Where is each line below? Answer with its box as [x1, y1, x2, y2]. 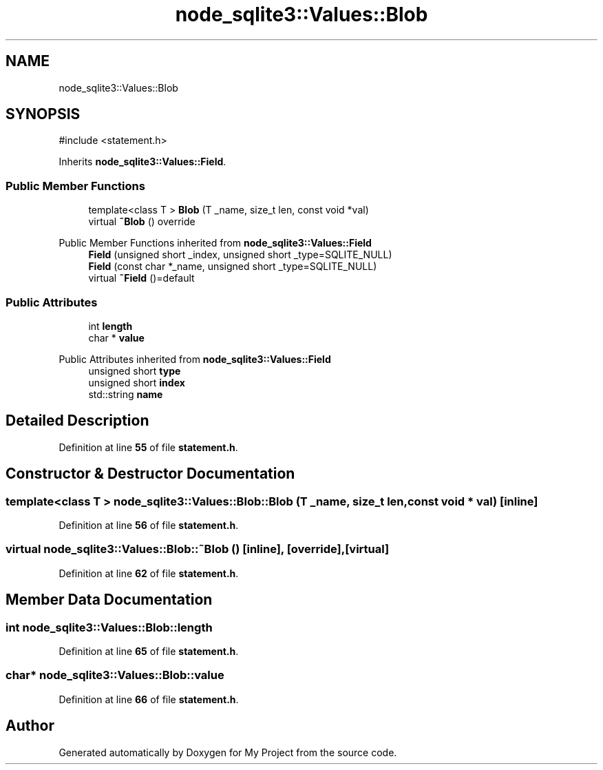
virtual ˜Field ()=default [88, 272, 195, 284]
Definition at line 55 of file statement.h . [59, 441, 238, 453]
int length [88, 320, 133, 332]
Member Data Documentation [6, 591, 213, 609]
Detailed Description [6, 412, 149, 430]
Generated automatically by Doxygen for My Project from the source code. [59, 746, 397, 758]
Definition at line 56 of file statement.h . [59, 519, 239, 531]
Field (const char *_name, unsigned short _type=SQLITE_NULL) [88, 260, 377, 273]
